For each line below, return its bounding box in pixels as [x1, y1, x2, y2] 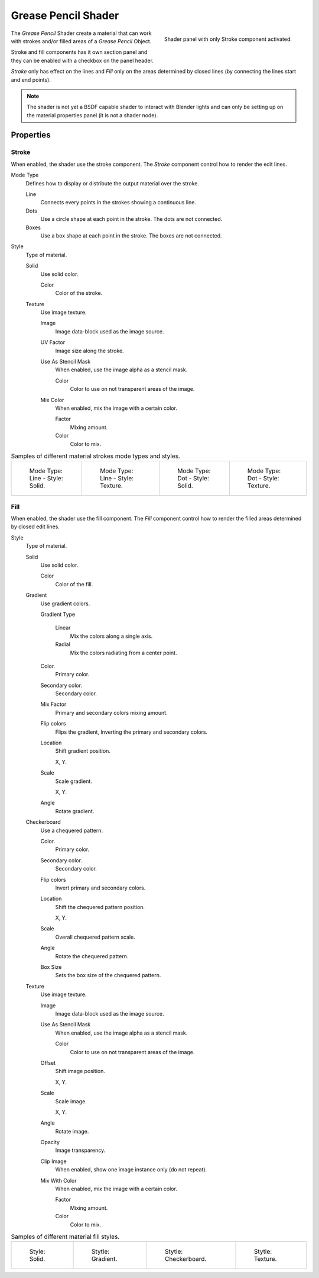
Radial [55, 641, 71, 648]
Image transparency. [55, 1147, 106, 1154]
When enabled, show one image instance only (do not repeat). [55, 1166, 207, 1173]
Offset [40, 1059, 56, 1066]
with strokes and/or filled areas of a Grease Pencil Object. [11, 37, 152, 44]
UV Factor [40, 339, 65, 346]
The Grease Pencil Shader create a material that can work [11, 30, 152, 37]
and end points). [11, 76, 51, 83]
